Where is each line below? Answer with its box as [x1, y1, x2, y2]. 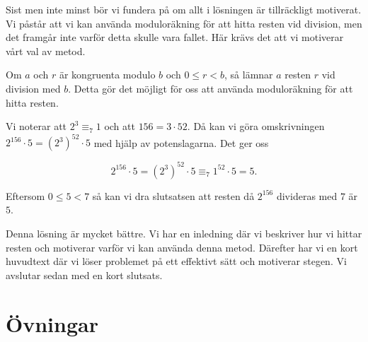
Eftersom [6, 188, 45, 203]
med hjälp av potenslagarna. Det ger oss [93, 135, 269, 150]
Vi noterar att [6, 119, 67, 134]
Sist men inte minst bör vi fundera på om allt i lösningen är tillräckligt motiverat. [6, 2, 362, 16]
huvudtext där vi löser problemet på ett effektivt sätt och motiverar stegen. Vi [6, 254, 347, 269]
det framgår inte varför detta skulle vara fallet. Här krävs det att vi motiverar [6, 30, 344, 45]
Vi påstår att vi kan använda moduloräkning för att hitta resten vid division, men [6, 16, 362, 30]
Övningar [6, 309, 98, 338]
